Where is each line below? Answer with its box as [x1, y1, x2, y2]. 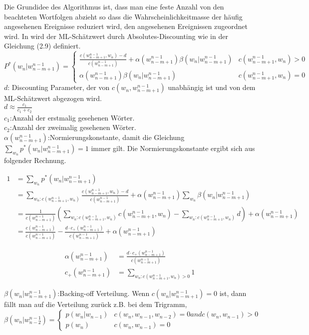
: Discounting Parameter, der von [7, 82, 110, 92]
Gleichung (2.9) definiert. [4, 40, 81, 51]
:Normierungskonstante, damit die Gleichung [47, 131, 185, 142]
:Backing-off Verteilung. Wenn [57, 288, 150, 298]
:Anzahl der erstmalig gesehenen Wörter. [9, 112, 135, 122]
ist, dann [219, 288, 247, 298]
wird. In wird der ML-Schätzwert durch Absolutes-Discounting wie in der [4, 30, 228, 41]
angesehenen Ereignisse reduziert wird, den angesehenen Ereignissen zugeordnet [4, 21, 248, 31]
